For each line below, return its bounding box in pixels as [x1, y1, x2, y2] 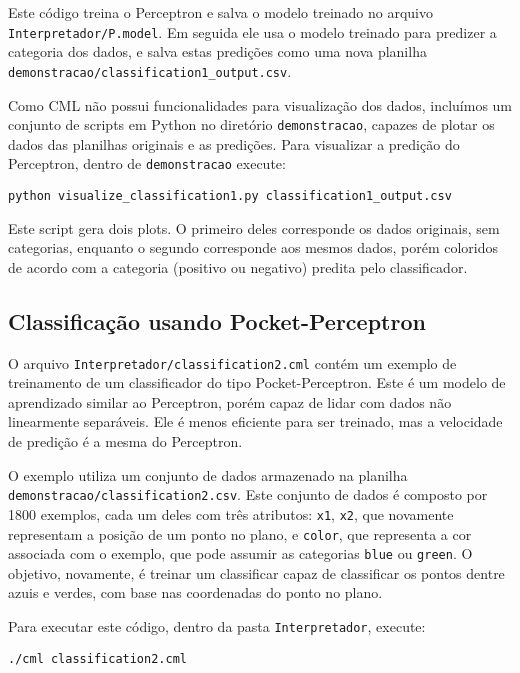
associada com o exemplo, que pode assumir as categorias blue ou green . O [8, 543, 473, 564]
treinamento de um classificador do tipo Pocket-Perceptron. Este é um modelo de [8, 372, 506, 393]
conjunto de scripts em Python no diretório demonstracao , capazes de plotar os [8, 114, 495, 135]
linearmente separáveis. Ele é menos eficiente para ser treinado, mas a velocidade [8, 411, 503, 432]
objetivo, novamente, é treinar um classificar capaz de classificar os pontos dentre [8, 562, 505, 583]
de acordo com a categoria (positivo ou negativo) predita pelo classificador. [8, 256, 468, 277]
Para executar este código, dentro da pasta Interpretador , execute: [8, 616, 426, 637]
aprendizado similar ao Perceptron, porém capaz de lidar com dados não [8, 391, 452, 412]
